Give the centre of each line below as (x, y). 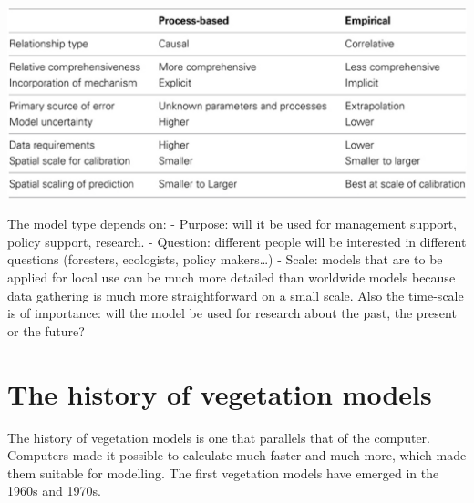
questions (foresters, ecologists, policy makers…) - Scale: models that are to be (225, 259)
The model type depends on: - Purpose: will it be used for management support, (232, 224)
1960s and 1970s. (54, 491)
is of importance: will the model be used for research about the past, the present (232, 313)
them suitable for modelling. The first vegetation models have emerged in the (223, 472)
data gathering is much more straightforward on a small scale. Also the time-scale (236, 295)
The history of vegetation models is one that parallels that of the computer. (219, 437)
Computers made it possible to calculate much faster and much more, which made (237, 455)
